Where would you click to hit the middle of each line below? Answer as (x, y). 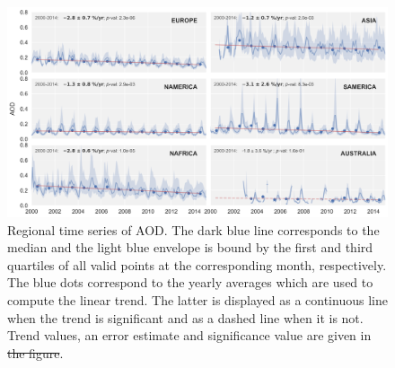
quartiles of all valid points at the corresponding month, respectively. (197, 264)
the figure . (35, 352)
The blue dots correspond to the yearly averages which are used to (190, 282)
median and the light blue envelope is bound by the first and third (190, 247)
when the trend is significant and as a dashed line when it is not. (185, 317)
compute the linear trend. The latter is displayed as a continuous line (197, 299)
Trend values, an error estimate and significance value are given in (189, 335)
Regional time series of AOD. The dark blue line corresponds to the (193, 229)
